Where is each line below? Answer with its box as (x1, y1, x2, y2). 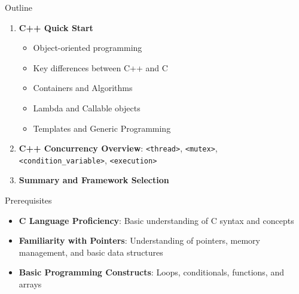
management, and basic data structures (19, 245, 163, 258)
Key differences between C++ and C (33, 61, 168, 74)
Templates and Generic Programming (33, 122, 171, 134)
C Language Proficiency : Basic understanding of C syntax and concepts (19, 214, 294, 226)
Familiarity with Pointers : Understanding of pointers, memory (19, 234, 260, 247)
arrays (19, 278, 42, 290)
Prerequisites (5, 194, 52, 207)
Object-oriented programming (33, 41, 142, 54)
